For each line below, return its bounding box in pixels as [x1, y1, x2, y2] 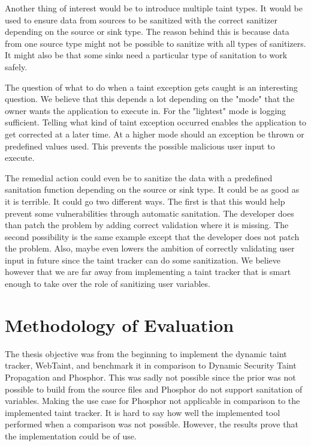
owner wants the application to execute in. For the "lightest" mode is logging [5, 104, 286, 116]
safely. [5, 60, 28, 73]
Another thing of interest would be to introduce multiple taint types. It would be [5, 2, 303, 14]
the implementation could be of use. [5, 429, 137, 442]
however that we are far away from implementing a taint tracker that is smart [5, 265, 291, 278]
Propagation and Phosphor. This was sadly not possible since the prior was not [5, 370, 296, 383]
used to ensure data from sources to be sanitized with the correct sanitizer [5, 13, 277, 26]
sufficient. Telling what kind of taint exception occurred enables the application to [5, 116, 307, 128]
